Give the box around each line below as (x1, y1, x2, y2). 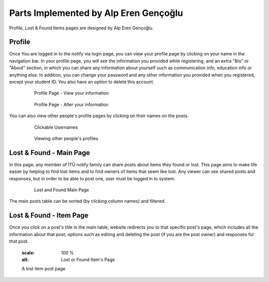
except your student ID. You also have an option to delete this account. (9, 79, 154, 85)
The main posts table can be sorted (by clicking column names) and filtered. (9, 198, 166, 204)
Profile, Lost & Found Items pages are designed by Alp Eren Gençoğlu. (9, 25, 154, 31)
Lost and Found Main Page (34, 187, 89, 193)
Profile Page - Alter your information (34, 101, 109, 107)
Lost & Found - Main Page (9, 148, 90, 157)
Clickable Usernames (34, 124, 78, 130)
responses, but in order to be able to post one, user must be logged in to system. (9, 175, 175, 181)
